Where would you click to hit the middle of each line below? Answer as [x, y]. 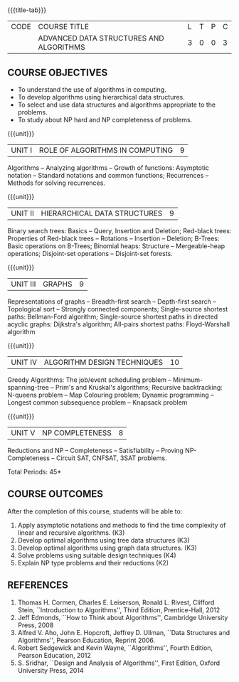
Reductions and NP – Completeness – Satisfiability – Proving [95, 451]
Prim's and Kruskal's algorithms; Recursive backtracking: [139, 387]
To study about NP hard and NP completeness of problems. [105, 120]
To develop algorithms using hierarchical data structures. [101, 97]
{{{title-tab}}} [27, 10]
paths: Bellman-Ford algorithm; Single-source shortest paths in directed [113, 316]
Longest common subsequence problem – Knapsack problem [97, 403]
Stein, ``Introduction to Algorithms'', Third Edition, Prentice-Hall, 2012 [119, 609]
